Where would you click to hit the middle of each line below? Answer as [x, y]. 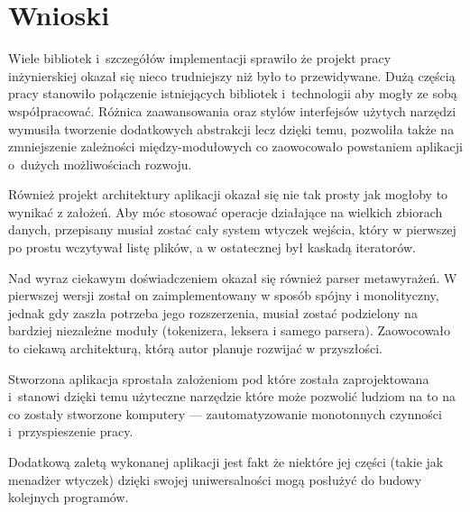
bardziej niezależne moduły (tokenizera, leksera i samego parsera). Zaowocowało [230, 330]
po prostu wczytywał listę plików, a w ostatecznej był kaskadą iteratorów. [212, 247]
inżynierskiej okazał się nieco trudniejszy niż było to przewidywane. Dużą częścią [232, 75]
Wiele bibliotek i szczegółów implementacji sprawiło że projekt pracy [200, 58]
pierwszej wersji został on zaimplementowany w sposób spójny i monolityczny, [224, 295]
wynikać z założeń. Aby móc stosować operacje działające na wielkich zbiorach [226, 211]
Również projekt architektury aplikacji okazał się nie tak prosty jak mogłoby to [228, 194]
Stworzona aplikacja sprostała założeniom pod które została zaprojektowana [219, 378]
